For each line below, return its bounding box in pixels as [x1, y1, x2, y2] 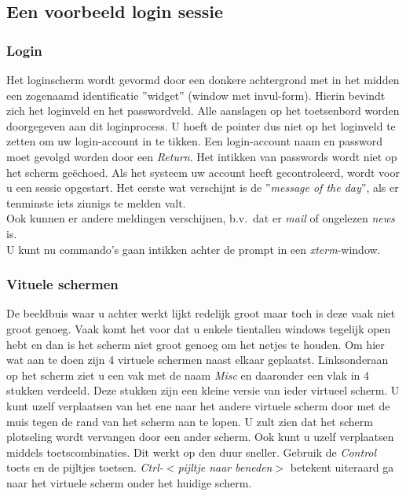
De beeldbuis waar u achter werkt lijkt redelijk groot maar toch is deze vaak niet [6, 305, 396, 321]
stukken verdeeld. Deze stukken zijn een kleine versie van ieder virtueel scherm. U [6, 382, 400, 399]
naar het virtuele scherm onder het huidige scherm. [6, 474, 252, 490]
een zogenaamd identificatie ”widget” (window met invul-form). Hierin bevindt [6, 86, 386, 103]
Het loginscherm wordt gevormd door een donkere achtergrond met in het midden [6, 72, 400, 87]
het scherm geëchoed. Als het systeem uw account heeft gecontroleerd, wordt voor [6, 163, 400, 180]
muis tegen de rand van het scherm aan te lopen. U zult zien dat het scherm [6, 413, 373, 429]
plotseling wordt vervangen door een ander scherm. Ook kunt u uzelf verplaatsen [6, 428, 394, 445]
